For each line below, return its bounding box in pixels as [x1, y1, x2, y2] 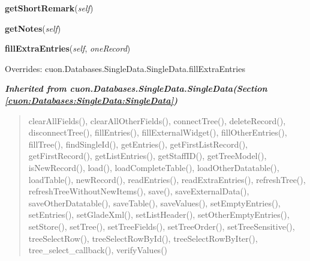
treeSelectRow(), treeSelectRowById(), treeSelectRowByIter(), [28, 232, 258, 244]
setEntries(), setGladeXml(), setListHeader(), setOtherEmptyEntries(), [28, 208, 290, 221]
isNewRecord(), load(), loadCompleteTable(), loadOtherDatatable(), [28, 161, 279, 173]
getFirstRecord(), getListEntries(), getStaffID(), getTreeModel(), [28, 149, 267, 162]
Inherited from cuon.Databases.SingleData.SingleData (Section [5, 82, 267, 95]
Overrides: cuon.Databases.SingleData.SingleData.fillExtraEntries [5, 62, 245, 74]
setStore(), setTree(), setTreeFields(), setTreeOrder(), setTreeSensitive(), [28, 220, 295, 232]
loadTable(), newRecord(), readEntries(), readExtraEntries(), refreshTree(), [28, 173, 306, 185]
